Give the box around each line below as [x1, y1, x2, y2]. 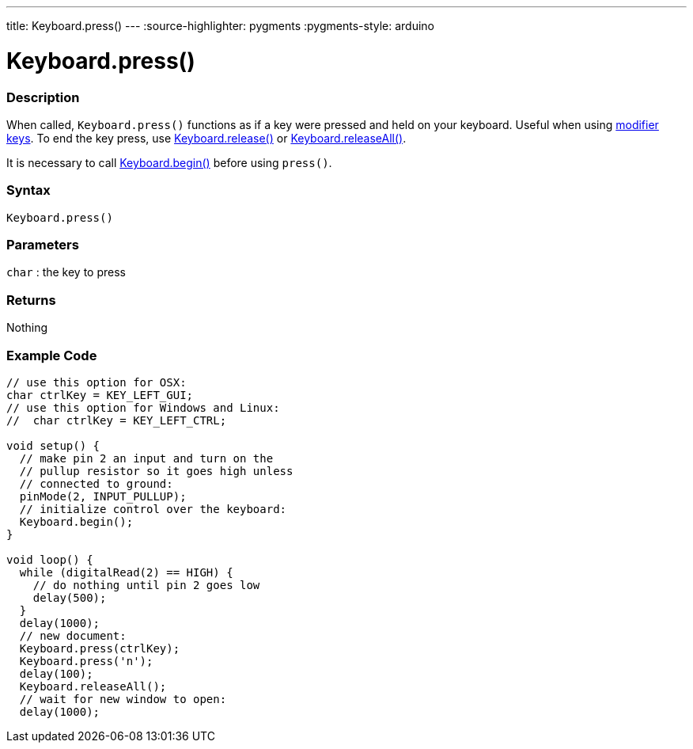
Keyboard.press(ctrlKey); [19, 641, 180, 655]
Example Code [6, 347, 97, 363]
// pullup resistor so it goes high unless [19, 464, 293, 477]
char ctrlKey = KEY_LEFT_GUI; [6, 388, 194, 401]
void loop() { [6, 553, 93, 566]
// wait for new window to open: [19, 692, 227, 705]
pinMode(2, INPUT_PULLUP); [19, 489, 187, 503]
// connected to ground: [19, 477, 173, 490]
